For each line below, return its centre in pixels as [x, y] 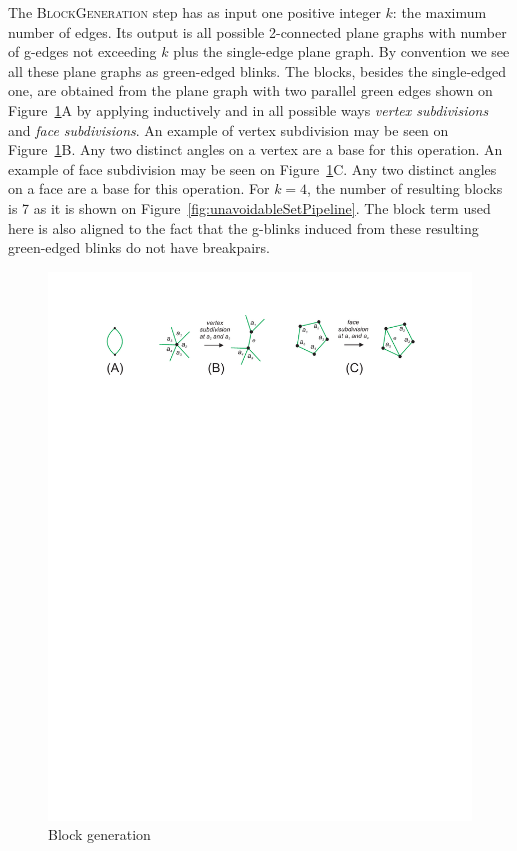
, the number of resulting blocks [405, 188]
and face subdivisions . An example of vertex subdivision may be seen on [228, 129]
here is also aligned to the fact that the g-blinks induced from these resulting [243, 227]
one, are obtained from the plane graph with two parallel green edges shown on [250, 90]
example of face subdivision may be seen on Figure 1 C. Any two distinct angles [252, 168]
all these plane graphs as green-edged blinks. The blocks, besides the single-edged [257, 70]
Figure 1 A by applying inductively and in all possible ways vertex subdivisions [248, 109]
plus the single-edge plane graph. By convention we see [341, 51]
